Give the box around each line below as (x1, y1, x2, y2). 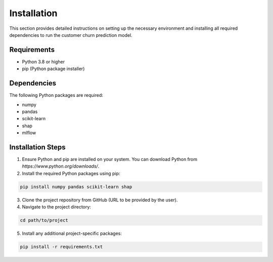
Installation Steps (9, 143, 66, 151)
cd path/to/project (20, 218, 68, 223)
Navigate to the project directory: (22, 204, 91, 210)
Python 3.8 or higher (22, 59, 65, 65)
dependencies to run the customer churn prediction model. (9, 32, 132, 38)
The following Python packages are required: (9, 92, 104, 98)
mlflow (22, 130, 36, 136)
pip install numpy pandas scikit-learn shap (20, 184, 132, 189)
